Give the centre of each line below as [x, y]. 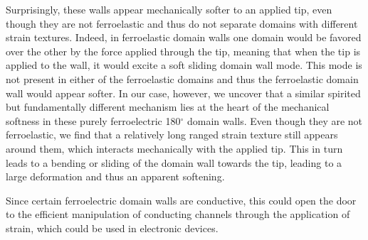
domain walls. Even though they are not [275, 120]
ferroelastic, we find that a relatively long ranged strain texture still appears [172, 135]
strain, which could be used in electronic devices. [112, 228]
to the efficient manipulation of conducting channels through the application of [178, 214]
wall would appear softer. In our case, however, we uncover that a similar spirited [183, 93]
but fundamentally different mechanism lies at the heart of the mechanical [168, 107]
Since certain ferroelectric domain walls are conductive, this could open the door [181, 200]
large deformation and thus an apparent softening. [115, 176]
